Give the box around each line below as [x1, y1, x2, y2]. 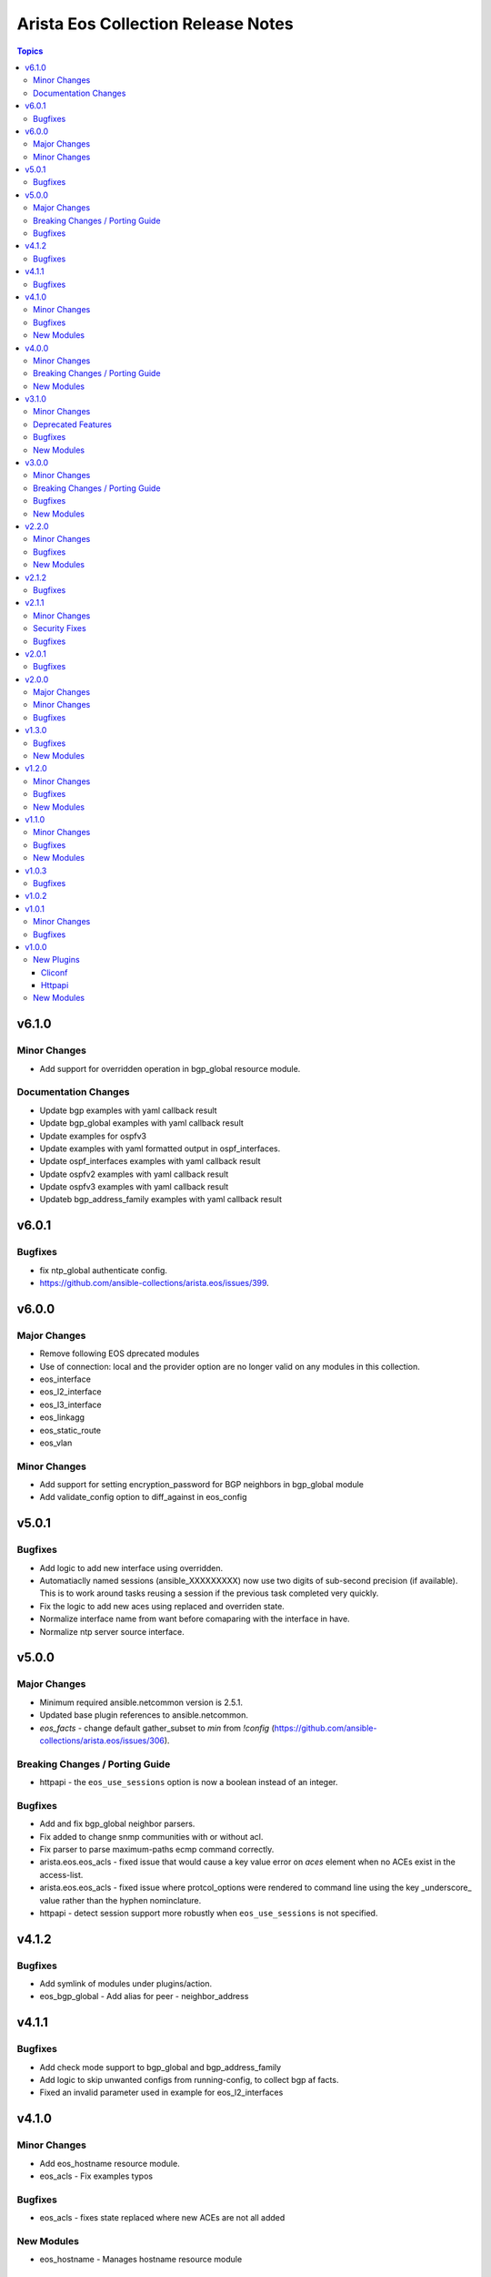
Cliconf [41, 966, 68, 978]
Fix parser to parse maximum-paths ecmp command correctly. [39, 1843, 275, 1854]
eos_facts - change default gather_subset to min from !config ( [39, 1722, 275, 1733]
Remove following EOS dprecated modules [39, 1348, 200, 1359]
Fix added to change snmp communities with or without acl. [39, 1831, 264, 1842]
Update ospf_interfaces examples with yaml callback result [39, 1156, 261, 1167]
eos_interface [39, 1373, 91, 1384]
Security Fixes [33, 623, 86, 634]
